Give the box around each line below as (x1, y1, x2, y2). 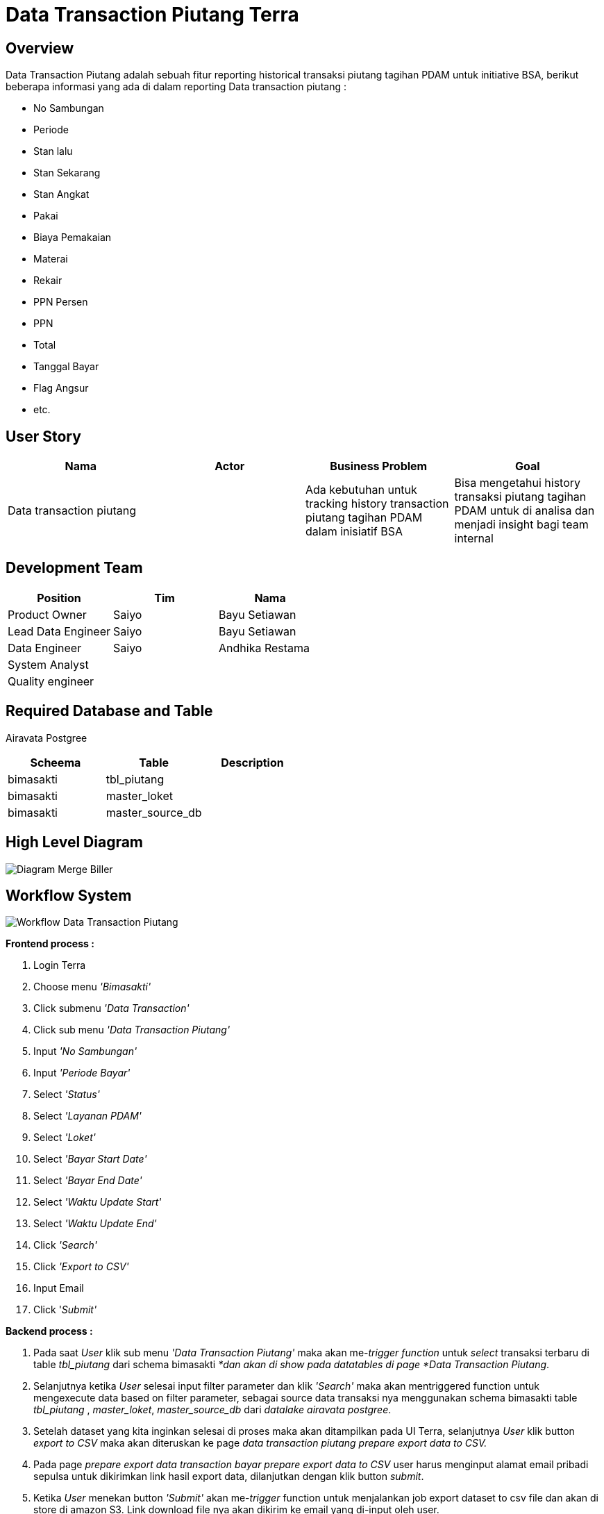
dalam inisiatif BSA (305, 524, 403, 539)
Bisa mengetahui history (454, 476, 581, 490)
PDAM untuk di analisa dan (454, 504, 595, 518)
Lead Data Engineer (8, 624, 111, 638)
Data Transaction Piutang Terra (6, 3, 299, 26)
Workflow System (6, 886, 132, 904)
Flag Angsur (33, 382, 89, 394)
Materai (33, 253, 68, 265)
